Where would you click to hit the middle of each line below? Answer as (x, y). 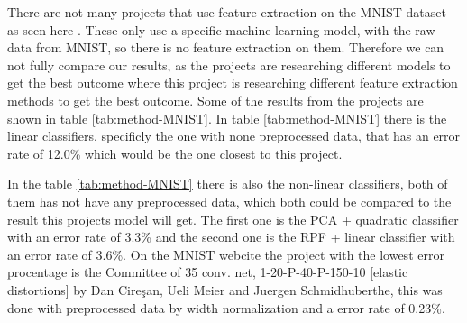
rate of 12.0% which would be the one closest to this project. (175, 153)
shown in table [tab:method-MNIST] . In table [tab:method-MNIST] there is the (227, 118)
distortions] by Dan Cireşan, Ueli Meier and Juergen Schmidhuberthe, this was (225, 289)
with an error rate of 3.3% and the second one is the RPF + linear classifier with (231, 237)
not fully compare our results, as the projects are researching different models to (229, 65)
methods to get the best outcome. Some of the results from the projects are (215, 100)
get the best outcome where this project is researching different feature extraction (233, 83)
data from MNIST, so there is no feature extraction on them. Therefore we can (226, 47)
